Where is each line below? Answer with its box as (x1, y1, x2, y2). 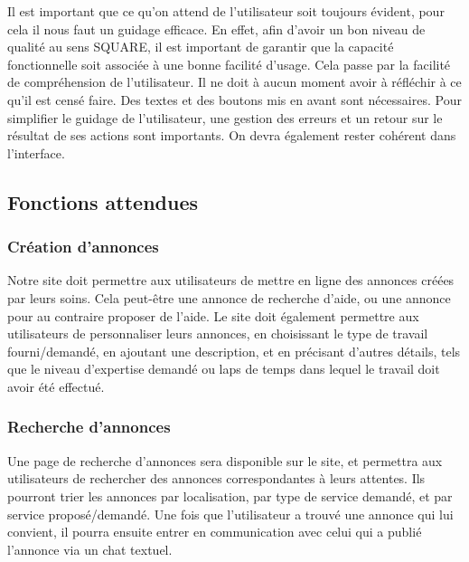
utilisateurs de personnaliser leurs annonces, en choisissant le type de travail (7, 324, 428, 343)
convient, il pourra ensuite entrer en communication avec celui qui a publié (7, 522, 422, 541)
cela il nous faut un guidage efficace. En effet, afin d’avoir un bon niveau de (7, 19, 426, 38)
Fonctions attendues (7, 187, 199, 215)
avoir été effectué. (7, 376, 105, 395)
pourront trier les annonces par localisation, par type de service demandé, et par (7, 486, 453, 505)
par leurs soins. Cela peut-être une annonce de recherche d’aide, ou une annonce (7, 288, 451, 307)
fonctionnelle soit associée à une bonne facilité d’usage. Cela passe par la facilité (7, 54, 451, 73)
